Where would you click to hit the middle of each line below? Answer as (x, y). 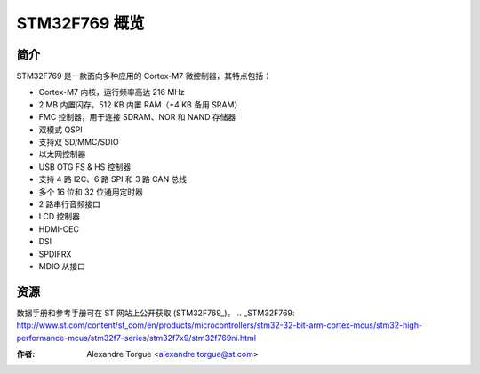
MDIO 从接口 (62, 266)
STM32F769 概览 (80, 23)
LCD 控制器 (59, 217)
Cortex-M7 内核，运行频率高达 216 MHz (112, 92)
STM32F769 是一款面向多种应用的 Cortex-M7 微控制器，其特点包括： (144, 76)
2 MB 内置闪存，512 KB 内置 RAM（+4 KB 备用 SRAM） (140, 104)
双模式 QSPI (61, 130)
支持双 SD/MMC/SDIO (79, 142)
